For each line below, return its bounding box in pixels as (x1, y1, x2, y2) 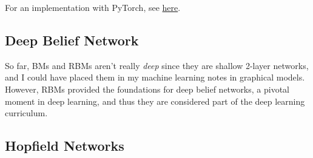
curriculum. (5, 107, 48, 119)
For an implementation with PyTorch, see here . (5, 1, 181, 13)
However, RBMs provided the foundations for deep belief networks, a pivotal (5, 82, 290, 95)
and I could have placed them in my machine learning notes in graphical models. (5, 71, 305, 84)
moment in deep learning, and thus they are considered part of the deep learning (5, 94, 305, 107)
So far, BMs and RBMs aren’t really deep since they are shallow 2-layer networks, (5, 59, 309, 71)
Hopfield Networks (5, 136, 124, 155)
